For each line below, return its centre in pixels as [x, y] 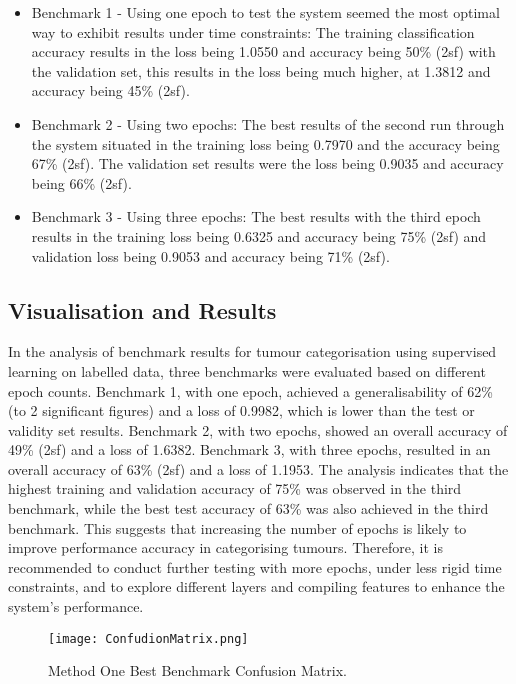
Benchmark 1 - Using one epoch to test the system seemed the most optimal [265, 12]
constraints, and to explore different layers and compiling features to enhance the [256, 586]
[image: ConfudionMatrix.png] [148, 638]
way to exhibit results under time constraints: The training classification [253, 31]
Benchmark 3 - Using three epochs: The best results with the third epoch [256, 216]
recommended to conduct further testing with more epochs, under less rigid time [255, 566]
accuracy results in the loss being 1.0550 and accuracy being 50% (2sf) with [263, 51]
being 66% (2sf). [81, 182]
